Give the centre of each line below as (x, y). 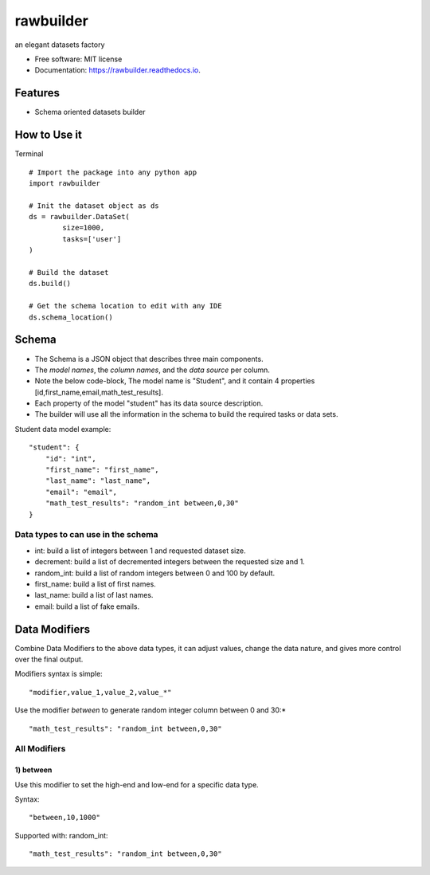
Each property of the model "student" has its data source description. (149, 403)
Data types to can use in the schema (86, 535)
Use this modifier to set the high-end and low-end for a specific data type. (137, 784)
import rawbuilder (65, 183)
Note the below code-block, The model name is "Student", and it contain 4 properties (175, 381)
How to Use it (49, 135)
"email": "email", (81, 492)
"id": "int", (70, 459)
